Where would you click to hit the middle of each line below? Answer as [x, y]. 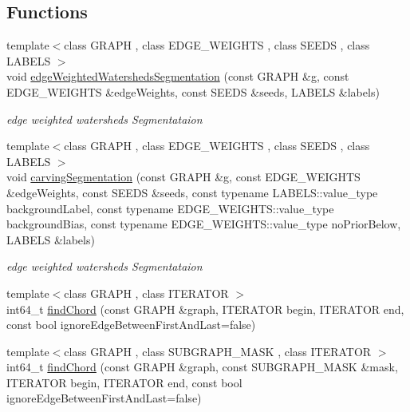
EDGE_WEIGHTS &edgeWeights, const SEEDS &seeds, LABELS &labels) [193, 91]
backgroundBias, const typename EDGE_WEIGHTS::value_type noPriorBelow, [204, 224]
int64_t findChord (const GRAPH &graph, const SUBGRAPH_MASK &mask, [202, 367]
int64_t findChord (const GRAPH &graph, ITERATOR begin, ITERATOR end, [205, 309]
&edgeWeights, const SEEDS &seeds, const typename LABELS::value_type [192, 192]
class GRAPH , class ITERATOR [146, 293]
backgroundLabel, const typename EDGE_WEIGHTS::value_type [170, 208]
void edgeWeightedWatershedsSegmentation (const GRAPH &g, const [178, 76]
